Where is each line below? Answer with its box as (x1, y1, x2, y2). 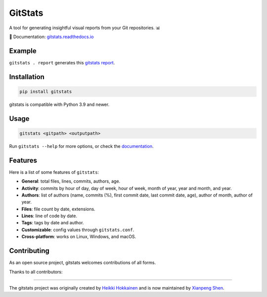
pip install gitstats (19, 89, 72, 94)
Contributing (9, 247, 49, 255)
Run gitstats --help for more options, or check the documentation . (9, 143, 154, 149)
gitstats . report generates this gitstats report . (9, 59, 115, 65)
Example (9, 47, 37, 55)
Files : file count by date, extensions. (21, 206, 96, 212)
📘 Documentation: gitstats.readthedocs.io (9, 34, 94, 40)
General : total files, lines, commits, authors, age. (21, 178, 121, 184)
